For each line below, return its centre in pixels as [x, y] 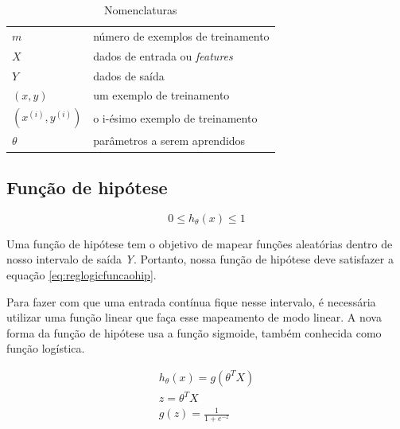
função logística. [46, 348]
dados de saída [129, 75]
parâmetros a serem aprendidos [169, 140]
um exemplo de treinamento [161, 95]
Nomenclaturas [141, 10]
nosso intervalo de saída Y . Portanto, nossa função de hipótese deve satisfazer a [200, 259]
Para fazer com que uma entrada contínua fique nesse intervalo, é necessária [191, 301]
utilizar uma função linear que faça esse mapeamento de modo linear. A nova [194, 317]
